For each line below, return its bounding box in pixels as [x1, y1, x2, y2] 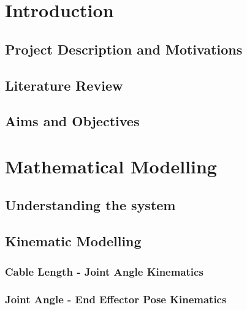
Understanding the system [5, 195, 176, 214]
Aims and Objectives [5, 112, 140, 130]
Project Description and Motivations [5, 39, 243, 58]
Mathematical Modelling [5, 153, 217, 178]
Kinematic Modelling [5, 232, 142, 251]
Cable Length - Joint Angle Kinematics [5, 263, 203, 279]
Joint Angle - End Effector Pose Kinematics [5, 292, 227, 307]
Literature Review [5, 75, 123, 94]
